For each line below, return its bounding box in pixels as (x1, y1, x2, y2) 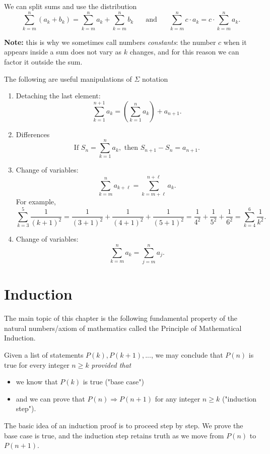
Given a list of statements (4, 350, 84, 360)
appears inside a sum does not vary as (4, 46, 122, 57)
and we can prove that (16, 393, 85, 404)
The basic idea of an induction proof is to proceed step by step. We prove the (4, 420, 243, 431)
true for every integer (4, 359, 70, 370)
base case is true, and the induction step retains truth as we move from (4, 430, 224, 440)
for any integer (155, 393, 200, 404)
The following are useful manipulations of (4, 73, 132, 84)
